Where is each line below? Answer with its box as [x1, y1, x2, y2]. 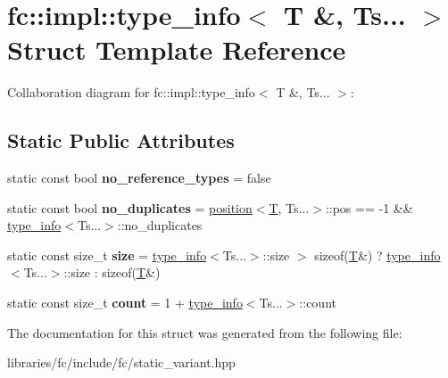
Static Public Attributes [7, 127, 235, 154]
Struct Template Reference [7, 31, 346, 68]
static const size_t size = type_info [7, 245, 207, 264]
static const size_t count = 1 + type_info [7, 293, 243, 312]
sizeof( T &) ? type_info [314, 245, 441, 264]
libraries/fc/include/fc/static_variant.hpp [7, 353, 236, 372]
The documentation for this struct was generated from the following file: [7, 323, 402, 341]
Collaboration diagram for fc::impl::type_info [7, 83, 255, 102]
